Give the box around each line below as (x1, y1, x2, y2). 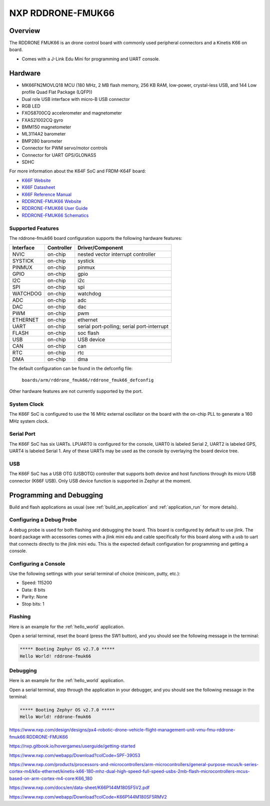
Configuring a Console (9, 560, 65, 567)
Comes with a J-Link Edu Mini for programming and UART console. (21, 55, 160, 62)
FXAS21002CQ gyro (21, 117, 63, 123)
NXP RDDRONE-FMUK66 (9, 7, 115, 18)
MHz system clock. (9, 418, 49, 424)
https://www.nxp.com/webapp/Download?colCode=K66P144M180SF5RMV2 (9, 794, 167, 800)
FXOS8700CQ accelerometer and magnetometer (21, 110, 122, 116)
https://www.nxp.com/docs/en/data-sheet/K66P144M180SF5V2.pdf (9, 785, 150, 791)
